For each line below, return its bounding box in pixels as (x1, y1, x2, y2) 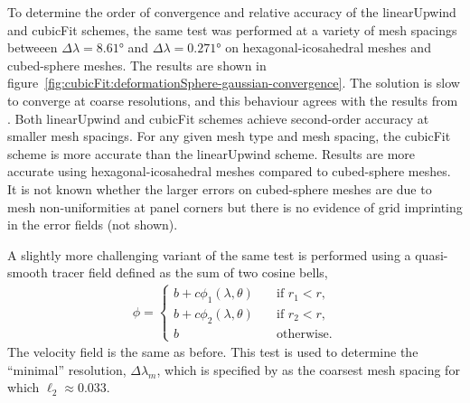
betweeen (7, 38, 58, 57)
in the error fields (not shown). (7, 215, 178, 234)
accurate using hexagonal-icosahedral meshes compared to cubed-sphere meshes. (7, 162, 451, 181)
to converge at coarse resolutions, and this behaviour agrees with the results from (7, 90, 458, 109)
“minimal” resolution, (7, 360, 127, 379)
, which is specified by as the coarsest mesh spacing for (156, 360, 460, 379)
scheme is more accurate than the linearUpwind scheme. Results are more (7, 144, 416, 163)
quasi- (415, 245, 448, 264)
